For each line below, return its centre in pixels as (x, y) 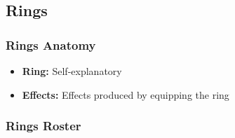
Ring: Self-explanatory (72, 71)
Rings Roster (43, 126)
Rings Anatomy (51, 44)
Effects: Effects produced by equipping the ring (126, 94)
